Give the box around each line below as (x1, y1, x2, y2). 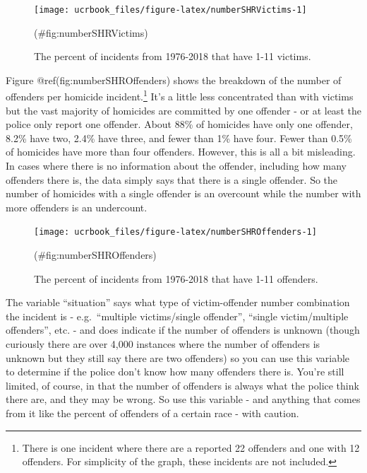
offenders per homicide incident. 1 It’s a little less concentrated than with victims (6, 87, 354, 104)
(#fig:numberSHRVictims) (34, 25, 148, 40)
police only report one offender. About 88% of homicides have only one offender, (6, 117, 353, 132)
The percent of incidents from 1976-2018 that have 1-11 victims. (34, 49, 311, 64)
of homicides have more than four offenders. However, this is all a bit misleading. (6, 144, 356, 159)
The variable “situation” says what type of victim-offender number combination (6, 295, 350, 310)
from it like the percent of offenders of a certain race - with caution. (6, 406, 299, 421)
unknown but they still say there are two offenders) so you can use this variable (6, 350, 350, 365)
